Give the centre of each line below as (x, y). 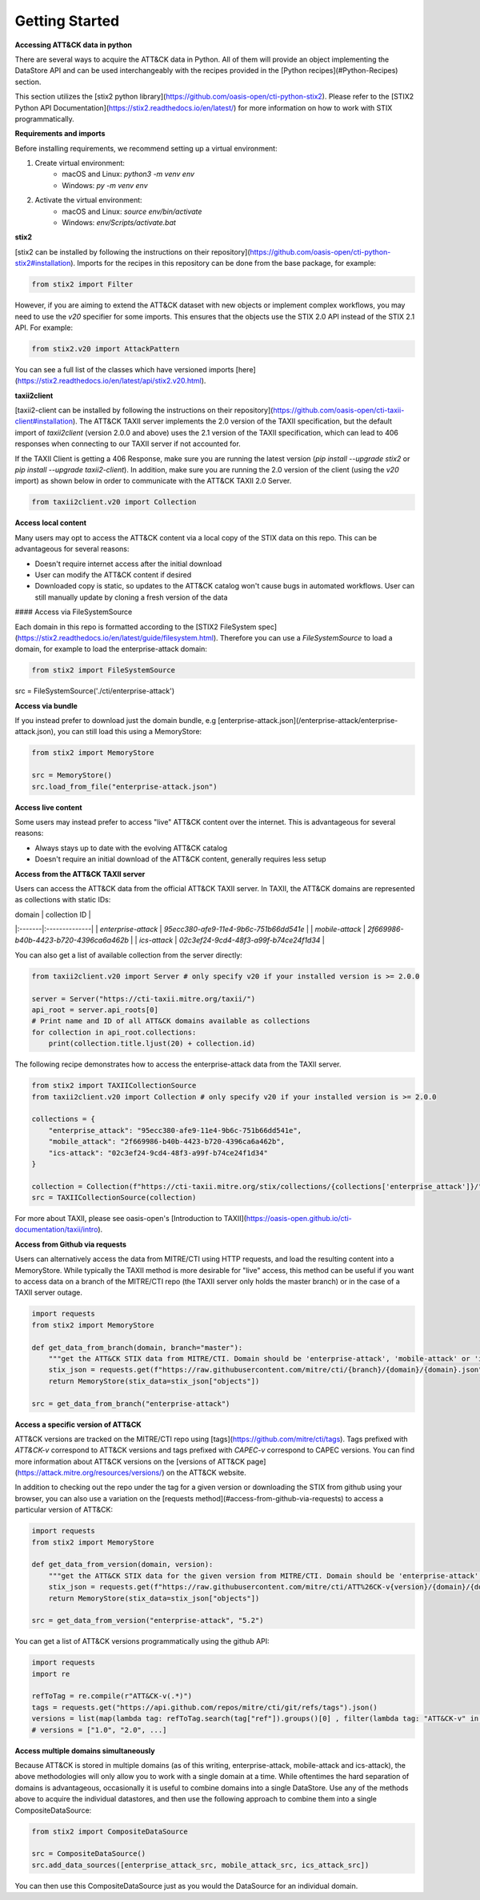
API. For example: (44, 327)
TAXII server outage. (49, 1292)
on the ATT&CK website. (206, 1472)
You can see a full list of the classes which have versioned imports (124, 369)
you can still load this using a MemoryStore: (130, 732)
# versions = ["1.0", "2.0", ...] (99, 1730)
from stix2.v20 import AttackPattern (106, 349)
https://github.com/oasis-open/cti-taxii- (339, 410)
